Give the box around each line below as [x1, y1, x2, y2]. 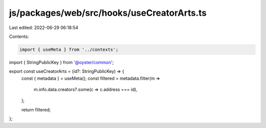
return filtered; [21, 106, 51, 113]
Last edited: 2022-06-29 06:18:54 [9, 25, 78, 31]
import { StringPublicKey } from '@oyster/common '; [9, 59, 114, 65]
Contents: [9, 33, 29, 39]
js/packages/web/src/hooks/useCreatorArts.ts [9, 7, 207, 18]
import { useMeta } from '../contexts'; [19, 47, 118, 52]
